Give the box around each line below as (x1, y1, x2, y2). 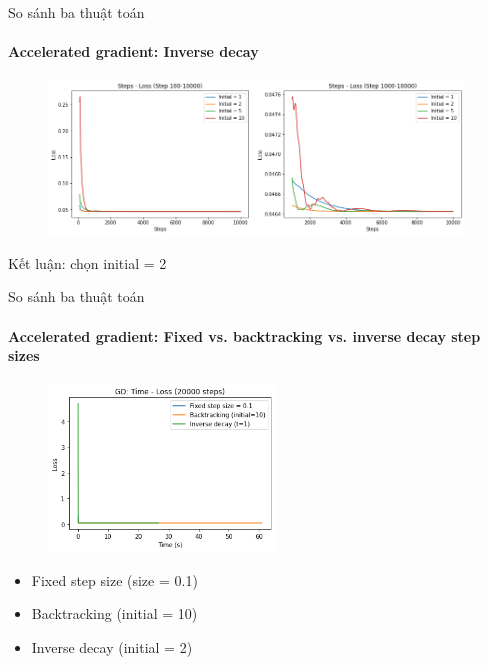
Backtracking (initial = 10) (31, 603, 198, 624)
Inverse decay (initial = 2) (31, 636, 193, 657)
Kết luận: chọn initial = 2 (8, 252, 167, 273)
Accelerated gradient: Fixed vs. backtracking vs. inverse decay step (8, 325, 481, 346)
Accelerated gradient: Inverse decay (8, 41, 259, 62)
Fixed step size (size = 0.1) (31, 569, 198, 590)
